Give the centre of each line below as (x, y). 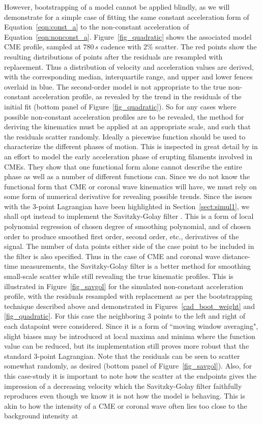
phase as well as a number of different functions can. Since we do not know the (127, 176)
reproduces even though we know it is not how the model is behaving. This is (125, 396)
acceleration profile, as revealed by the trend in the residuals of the (137, 96)
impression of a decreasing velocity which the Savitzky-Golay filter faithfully (123, 386)
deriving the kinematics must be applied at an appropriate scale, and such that (127, 126)
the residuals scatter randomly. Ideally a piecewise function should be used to (125, 136)
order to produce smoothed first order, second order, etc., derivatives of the (122, 236)
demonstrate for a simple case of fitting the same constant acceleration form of (127, 17)
